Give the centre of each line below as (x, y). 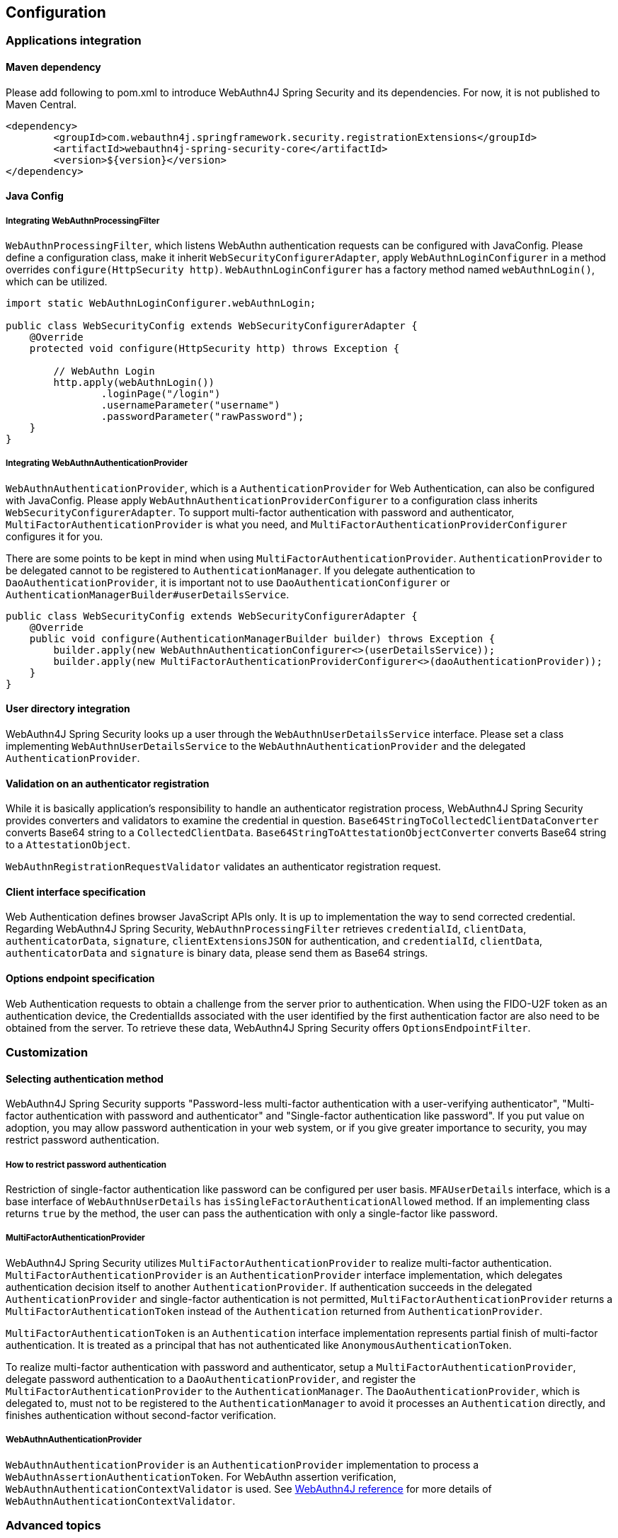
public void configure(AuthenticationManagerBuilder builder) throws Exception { (262, 638)
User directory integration (68, 709)
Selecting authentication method (85, 1078)
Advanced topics (53, 1525)
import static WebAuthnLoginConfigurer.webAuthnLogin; (161, 303)
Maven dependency (53, 67)
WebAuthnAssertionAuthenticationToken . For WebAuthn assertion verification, (201, 1476)
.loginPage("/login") (161, 394)
